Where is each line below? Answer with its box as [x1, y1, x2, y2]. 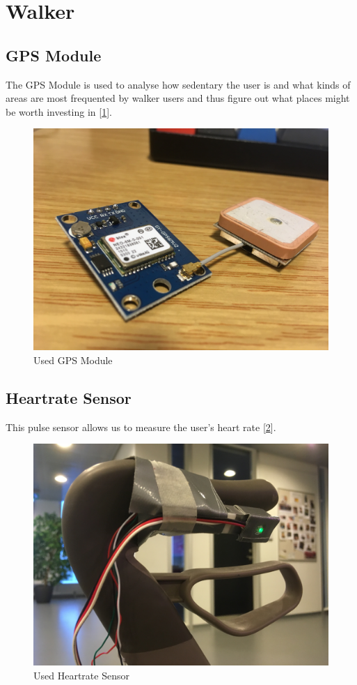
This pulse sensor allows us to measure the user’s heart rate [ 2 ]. [6, 419, 276, 434]
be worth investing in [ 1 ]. [6, 104, 112, 119]
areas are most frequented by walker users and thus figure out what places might [6, 91, 350, 105]
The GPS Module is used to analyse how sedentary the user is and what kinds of [6, 77, 351, 91]
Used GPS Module [33, 352, 113, 367]
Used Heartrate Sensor [33, 668, 129, 682]
